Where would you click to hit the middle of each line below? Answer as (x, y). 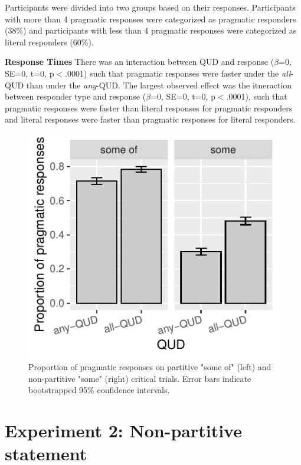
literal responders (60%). (49, 42)
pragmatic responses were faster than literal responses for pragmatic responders (149, 108)
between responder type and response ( (76, 96)
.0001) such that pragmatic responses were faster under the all (178, 73)
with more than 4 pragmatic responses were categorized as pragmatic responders (150, 19)
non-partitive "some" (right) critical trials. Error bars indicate (140, 378)
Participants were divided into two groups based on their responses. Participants (150, 7)
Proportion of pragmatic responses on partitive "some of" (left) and (150, 367)
